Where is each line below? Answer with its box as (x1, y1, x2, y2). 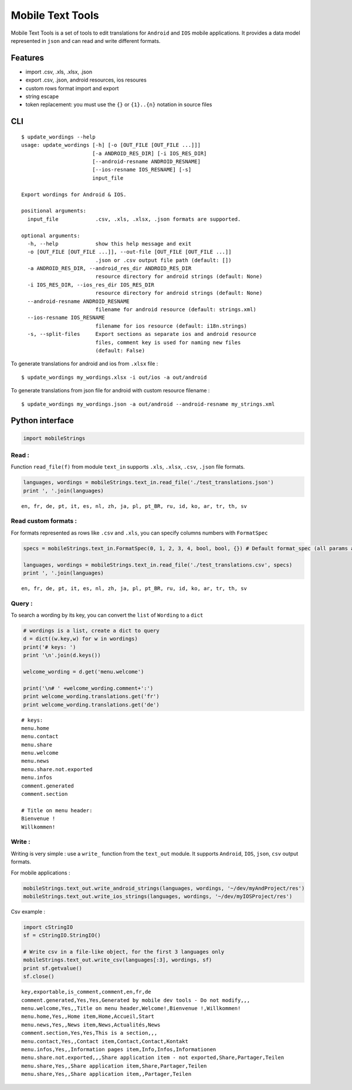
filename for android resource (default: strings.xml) (95, 306, 256, 313)
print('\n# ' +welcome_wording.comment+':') (23, 685, 154, 691)
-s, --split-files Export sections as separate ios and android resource (27, 331, 256, 338)
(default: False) (95, 347, 145, 354)
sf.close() (23, 973, 55, 980)
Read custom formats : (11, 517, 77, 525)
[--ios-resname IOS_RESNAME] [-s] (92, 166, 192, 173)
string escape (25, 93, 59, 100)
